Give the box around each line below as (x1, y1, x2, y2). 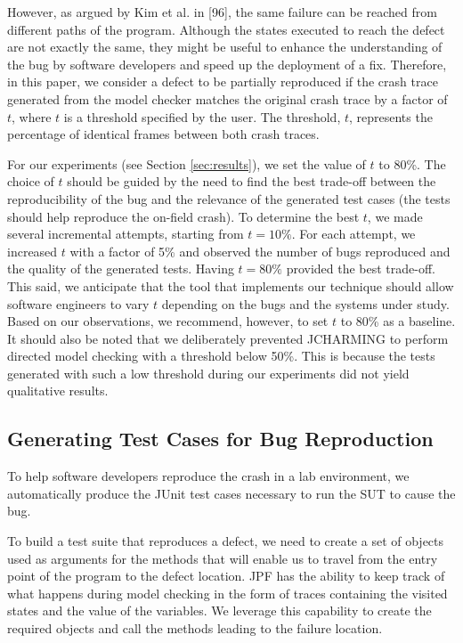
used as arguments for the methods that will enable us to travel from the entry (7, 549, 438, 567)
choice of (7, 172, 54, 191)
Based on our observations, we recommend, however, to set (7, 312, 329, 330)
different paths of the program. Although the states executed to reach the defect (7, 20, 445, 38)
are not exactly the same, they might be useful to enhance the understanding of (7, 37, 443, 56)
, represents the (349, 107, 433, 126)
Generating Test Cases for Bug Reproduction (7, 425, 434, 452)
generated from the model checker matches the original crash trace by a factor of (7, 89, 448, 108)
